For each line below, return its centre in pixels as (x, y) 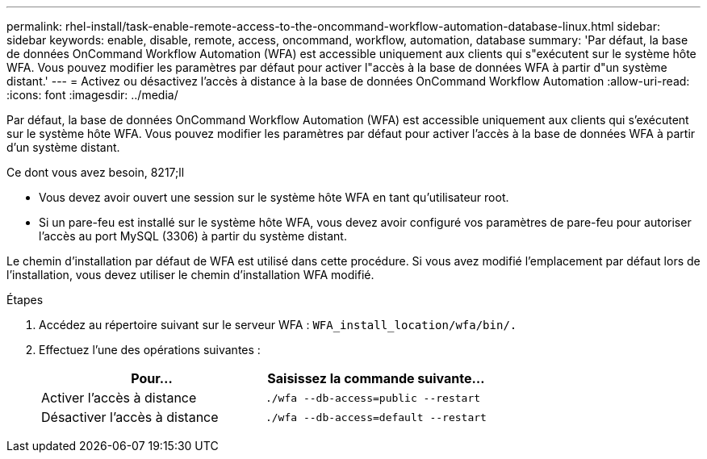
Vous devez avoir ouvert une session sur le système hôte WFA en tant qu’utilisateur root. (274, 197)
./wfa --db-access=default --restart (376, 417)
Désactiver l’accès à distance (130, 417)
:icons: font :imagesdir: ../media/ (92, 95)
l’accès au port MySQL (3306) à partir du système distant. (193, 236)
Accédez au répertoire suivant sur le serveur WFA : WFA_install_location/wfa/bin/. (278, 325)
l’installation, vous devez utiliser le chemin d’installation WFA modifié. (190, 275)
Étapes (25, 300)
